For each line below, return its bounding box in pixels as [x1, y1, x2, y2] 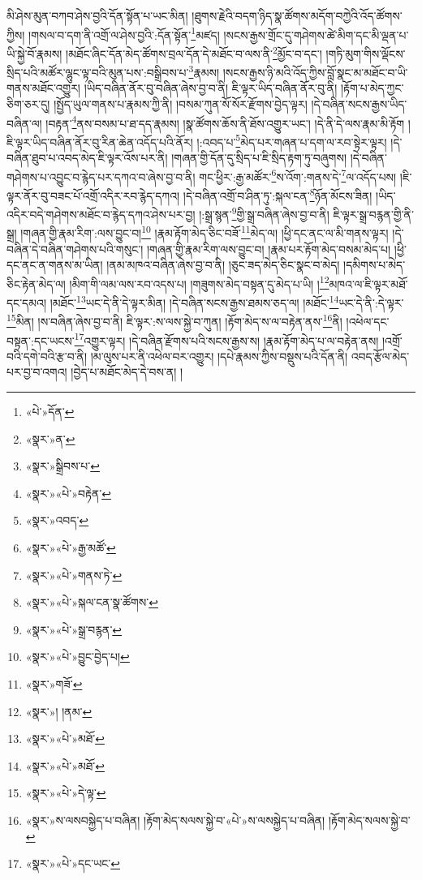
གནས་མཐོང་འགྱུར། [6, 79, 80, 97]
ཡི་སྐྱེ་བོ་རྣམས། [6, 45, 62, 62]
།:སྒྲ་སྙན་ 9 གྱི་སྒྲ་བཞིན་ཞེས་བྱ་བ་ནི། [199, 204, 329, 222]
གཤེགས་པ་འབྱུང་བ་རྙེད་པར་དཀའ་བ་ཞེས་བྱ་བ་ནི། [6, 168, 196, 185]
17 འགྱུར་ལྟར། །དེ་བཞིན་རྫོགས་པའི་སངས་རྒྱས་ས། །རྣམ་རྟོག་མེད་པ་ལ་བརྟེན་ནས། [74, 329, 379, 349]
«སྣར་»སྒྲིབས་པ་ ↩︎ [25, 457, 100, 474]
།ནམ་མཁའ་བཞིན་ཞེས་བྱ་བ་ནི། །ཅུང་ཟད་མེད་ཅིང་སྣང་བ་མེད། [106, 256, 340, 273]
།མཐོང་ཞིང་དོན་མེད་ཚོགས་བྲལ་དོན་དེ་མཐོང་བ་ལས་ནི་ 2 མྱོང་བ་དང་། [66, 42, 322, 62]
